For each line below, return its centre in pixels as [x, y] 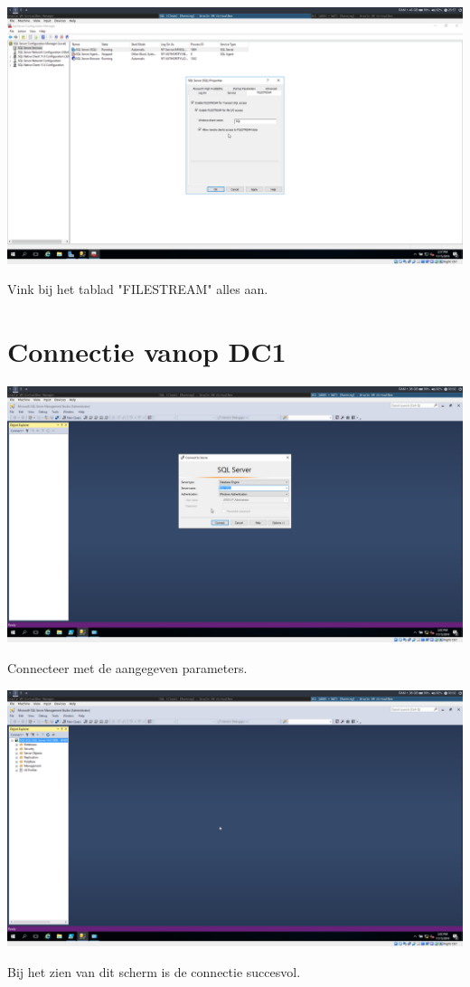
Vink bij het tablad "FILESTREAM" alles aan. [138, 289]
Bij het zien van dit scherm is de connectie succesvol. [154, 971]
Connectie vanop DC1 [147, 351]
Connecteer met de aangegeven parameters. [127, 667]
